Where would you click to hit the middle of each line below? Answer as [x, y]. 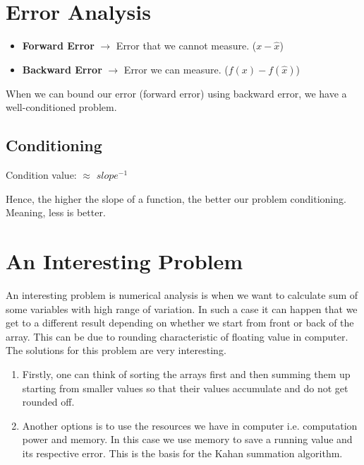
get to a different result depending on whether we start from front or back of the [180, 323]
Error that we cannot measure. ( [186, 46]
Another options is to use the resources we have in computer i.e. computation [190, 425]
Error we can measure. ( [176, 69]
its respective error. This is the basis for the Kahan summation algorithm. [182, 453]
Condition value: [41, 175]
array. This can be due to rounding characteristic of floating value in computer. [177, 336]
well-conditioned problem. [61, 107]
